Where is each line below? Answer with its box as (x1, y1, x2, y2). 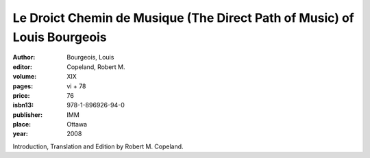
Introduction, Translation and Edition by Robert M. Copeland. (12, 142, 184, 150)
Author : (12, 53, 36, 62)
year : (12, 130, 29, 138)
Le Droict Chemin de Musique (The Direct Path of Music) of (12, 10, 354, 25)
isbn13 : (12, 101, 34, 109)
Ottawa (66, 120, 88, 129)
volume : (12, 73, 37, 81)
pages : (12, 82, 34, 90)
